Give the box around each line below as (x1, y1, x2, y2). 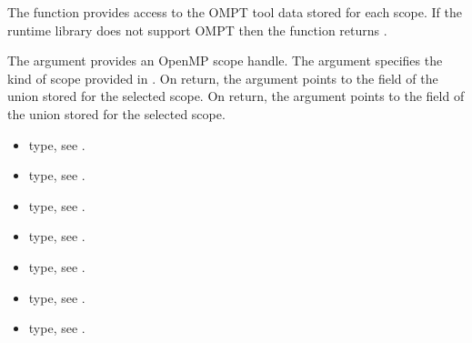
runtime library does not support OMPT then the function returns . (7, 20, 387, 39)
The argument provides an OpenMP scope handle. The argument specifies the (7, 51, 443, 70)
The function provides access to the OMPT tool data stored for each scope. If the (7, 3, 462, 21)
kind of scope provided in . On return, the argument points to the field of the (7, 68, 438, 87)
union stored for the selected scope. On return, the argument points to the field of (7, 86, 465, 106)
